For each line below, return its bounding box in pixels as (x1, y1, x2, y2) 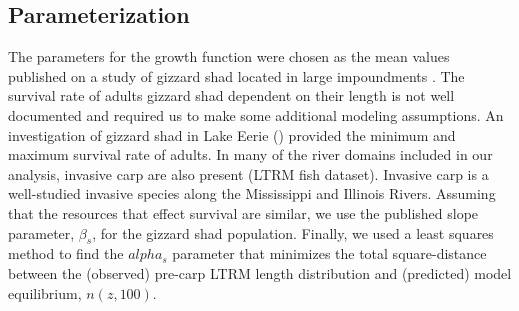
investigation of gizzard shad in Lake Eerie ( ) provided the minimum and (8, 124, 456, 145)
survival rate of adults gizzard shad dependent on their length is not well (8, 85, 455, 106)
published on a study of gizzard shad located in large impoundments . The (8, 65, 465, 86)
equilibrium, (8, 282, 82, 303)
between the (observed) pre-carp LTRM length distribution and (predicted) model (8, 262, 512, 283)
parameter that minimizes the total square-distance (172, 243, 487, 264)
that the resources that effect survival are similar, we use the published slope (8, 202, 479, 223)
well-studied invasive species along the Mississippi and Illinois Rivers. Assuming (8, 183, 496, 204)
